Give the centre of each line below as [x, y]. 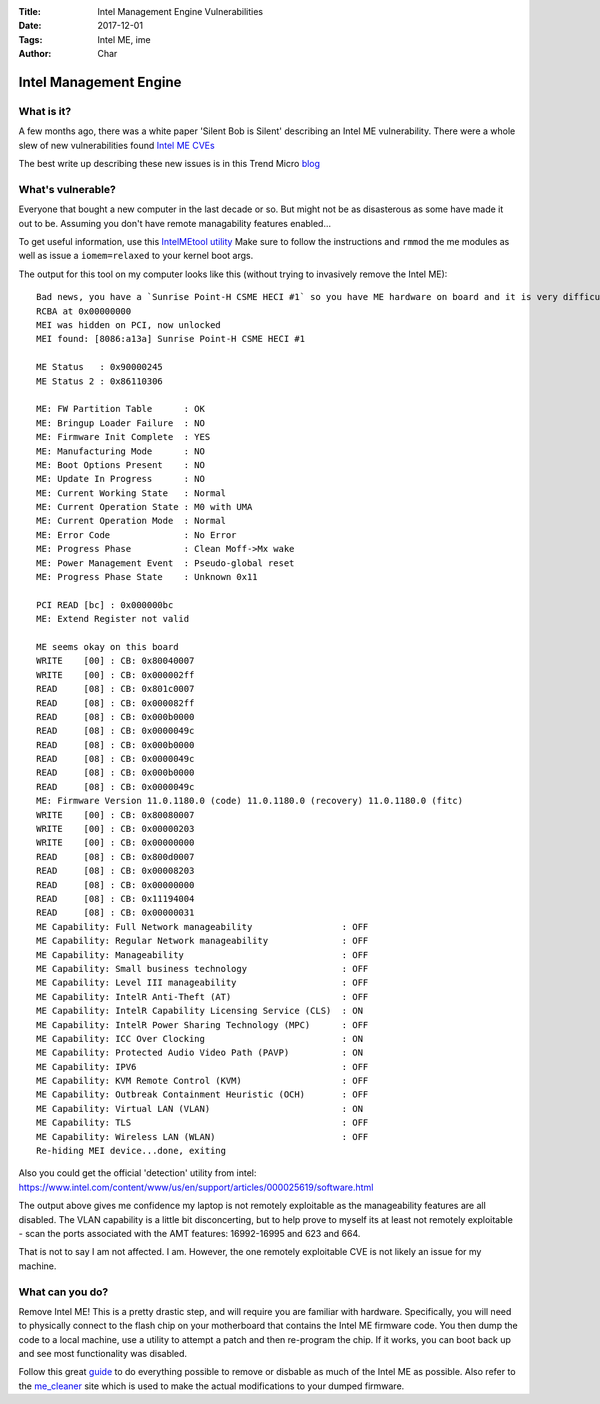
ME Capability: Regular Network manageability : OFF [202, 941]
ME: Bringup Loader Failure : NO [120, 423]
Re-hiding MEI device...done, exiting [131, 1151]
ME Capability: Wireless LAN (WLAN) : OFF [202, 1136]
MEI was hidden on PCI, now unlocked [129, 324]
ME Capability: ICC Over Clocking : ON [200, 1038]
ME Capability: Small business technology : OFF [202, 968]
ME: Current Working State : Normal [131, 493]
